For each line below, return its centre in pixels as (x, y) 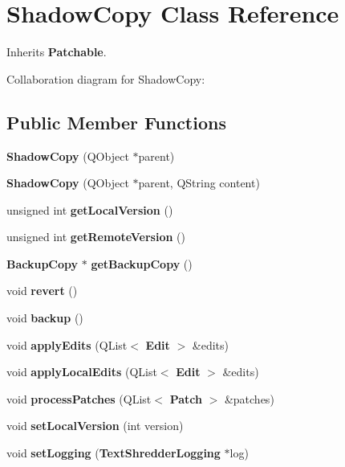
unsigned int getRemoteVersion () (96, 237)
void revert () (42, 291)
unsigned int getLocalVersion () (90, 209)
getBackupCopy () (142, 263)
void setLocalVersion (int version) (95, 426)
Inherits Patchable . (57, 52)
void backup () (45, 318)
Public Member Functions (116, 122)
